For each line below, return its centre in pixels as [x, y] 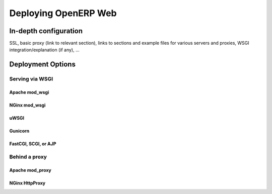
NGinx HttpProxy [27, 183]
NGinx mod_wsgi [27, 105]
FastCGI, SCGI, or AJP [33, 144]
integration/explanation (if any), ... [45, 50]
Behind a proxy [28, 157]
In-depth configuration [46, 31]
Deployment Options [42, 65]
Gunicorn [19, 131]
